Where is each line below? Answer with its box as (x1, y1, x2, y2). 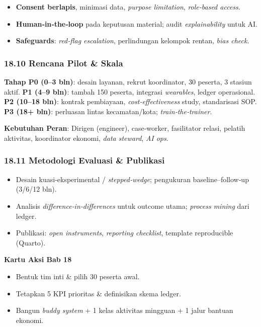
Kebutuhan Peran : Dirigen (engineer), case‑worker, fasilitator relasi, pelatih (4, 123, 245, 133)
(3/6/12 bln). (16, 184, 57, 194)
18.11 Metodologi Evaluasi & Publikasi (4, 154, 165, 167)
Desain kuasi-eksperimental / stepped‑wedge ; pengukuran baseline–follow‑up (16, 174, 249, 184)
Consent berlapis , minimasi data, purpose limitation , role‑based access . (16, 2, 240, 12)
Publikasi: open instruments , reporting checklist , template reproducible (16, 227, 233, 238)
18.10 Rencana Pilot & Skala (4, 56, 123, 69)
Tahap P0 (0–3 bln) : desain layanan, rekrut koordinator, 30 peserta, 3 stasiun (4, 76, 252, 87)
